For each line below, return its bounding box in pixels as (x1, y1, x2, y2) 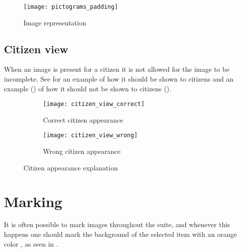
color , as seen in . (4, 238, 58, 249)
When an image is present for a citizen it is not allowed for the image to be (4, 64, 230, 74)
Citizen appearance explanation (23, 162, 118, 172)
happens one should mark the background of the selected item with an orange (4, 229, 237, 239)
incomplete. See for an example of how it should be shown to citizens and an (4, 74, 234, 84)
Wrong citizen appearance (43, 146, 121, 156)
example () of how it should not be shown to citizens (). (4, 83, 172, 93)
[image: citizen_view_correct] (43, 101, 145, 108)
